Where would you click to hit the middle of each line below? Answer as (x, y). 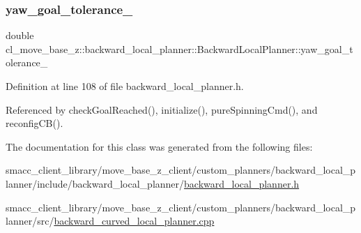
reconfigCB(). (34, 123)
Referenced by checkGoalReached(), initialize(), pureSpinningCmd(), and (162, 109)
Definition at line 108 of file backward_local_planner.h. (125, 86)
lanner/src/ (30, 221)
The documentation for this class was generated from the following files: (159, 146)
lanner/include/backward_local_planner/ (95, 183)
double (20, 35)
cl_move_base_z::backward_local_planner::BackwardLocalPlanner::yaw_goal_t (179, 48)
